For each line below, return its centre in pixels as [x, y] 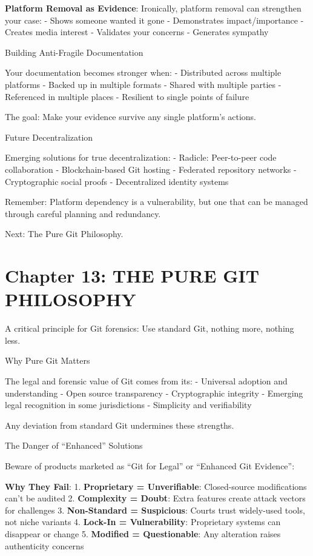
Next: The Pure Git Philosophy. [64, 234]
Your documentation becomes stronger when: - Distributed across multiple [143, 72]
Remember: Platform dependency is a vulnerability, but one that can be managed [156, 202]
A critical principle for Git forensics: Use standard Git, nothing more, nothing [150, 328]
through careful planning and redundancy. [83, 213]
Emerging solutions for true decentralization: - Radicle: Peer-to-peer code [141, 157]
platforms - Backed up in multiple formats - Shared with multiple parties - [143, 84]
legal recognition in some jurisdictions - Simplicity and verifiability [128, 405]
